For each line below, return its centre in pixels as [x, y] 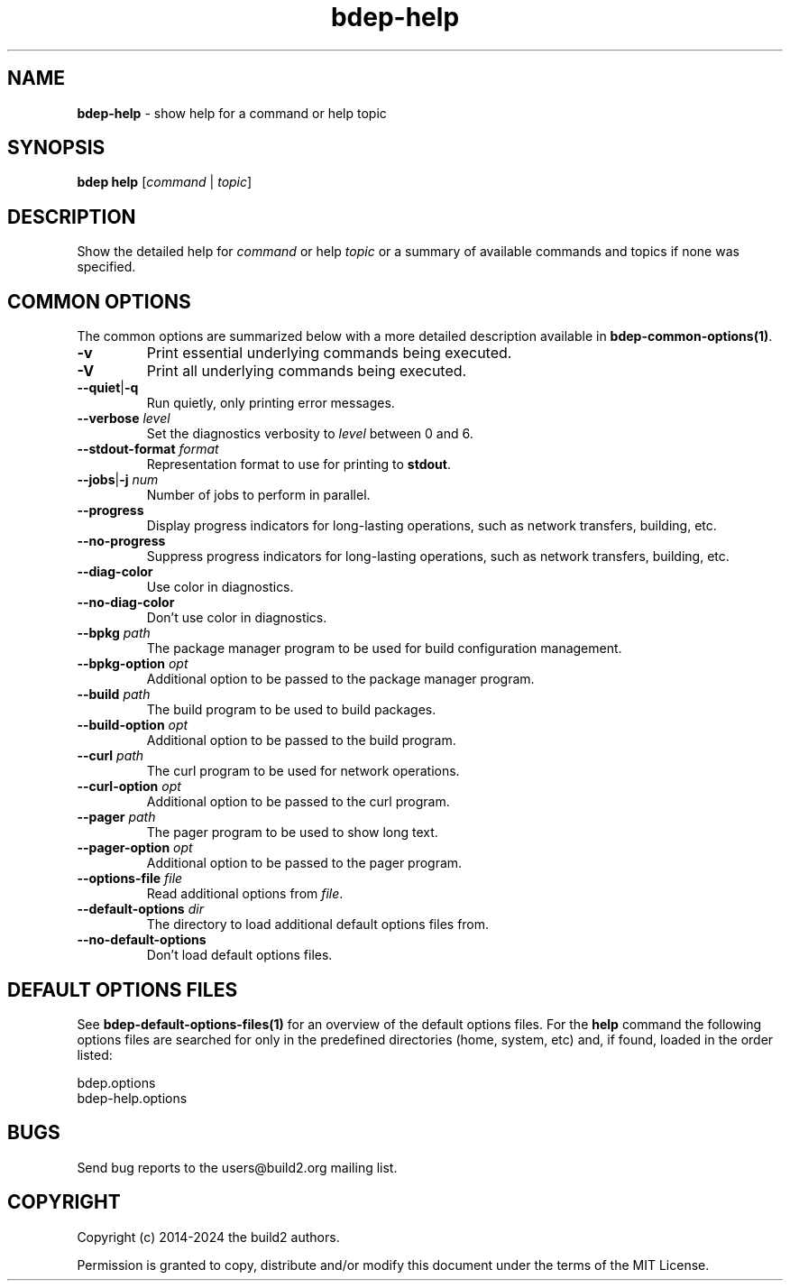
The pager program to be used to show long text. [292, 833]
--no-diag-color [126, 603]
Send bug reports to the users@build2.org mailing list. [237, 1167]
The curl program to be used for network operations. [303, 771]
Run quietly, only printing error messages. [271, 403]
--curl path [110, 756]
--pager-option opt [135, 848]
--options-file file [130, 879]
